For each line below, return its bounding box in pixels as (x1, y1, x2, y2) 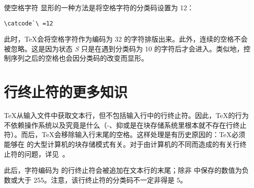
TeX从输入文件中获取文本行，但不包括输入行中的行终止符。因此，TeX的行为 (4, 110, 249, 120)
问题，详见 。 (24, 148, 69, 159)
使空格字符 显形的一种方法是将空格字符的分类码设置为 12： (4, 2, 194, 12)
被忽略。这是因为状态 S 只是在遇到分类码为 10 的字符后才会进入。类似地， (4, 43, 244, 53)
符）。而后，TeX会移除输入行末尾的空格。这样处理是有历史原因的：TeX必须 (4, 129, 246, 140)
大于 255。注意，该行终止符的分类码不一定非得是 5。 (17, 174, 187, 185)
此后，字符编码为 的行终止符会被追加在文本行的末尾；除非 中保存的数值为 (4, 165, 242, 175)
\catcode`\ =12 (4, 20, 53, 27)
